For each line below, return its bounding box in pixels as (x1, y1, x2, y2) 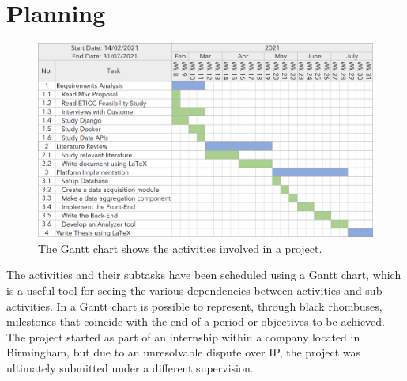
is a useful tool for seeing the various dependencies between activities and (6, 282, 362, 299)
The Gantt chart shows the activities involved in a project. (38, 240, 322, 256)
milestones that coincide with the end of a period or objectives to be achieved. (6, 313, 386, 330)
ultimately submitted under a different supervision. (6, 360, 254, 375)
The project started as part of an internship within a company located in (6, 328, 360, 345)
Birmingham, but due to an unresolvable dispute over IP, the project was (6, 344, 361, 360)
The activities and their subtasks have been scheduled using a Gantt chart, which (6, 266, 401, 283)
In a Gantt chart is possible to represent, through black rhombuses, (56, 297, 383, 314)
